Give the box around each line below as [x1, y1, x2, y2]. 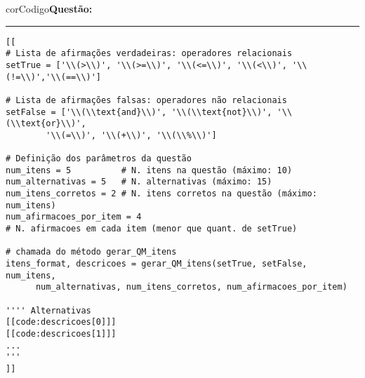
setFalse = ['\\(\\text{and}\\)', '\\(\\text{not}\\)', [6, 107, 272, 117]
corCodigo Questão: [6, 1, 93, 15]
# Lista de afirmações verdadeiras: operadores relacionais [6, 48, 293, 59]
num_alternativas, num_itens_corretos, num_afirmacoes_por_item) [35, 282, 347, 292]
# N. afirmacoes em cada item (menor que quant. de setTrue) [6, 224, 298, 234]
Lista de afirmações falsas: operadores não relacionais [15, 95, 287, 105]
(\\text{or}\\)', [6, 119, 86, 129]
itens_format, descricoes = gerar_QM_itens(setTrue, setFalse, [6, 259, 307, 269]
